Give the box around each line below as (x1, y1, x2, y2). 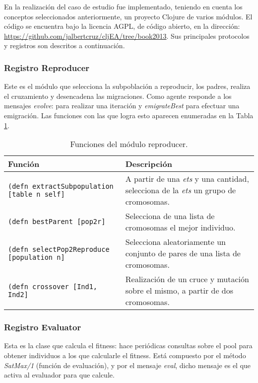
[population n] (8, 253, 65, 261)
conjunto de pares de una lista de (125, 247, 241, 259)
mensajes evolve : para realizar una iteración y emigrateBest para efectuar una (4, 100, 240, 111)
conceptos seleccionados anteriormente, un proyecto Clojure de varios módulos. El (4, 11, 253, 21)
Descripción (125, 158, 172, 170)
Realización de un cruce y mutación (125, 273, 249, 285)
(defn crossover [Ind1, (8, 282, 98, 291)
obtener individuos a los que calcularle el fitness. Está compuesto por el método (4, 350, 246, 360)
